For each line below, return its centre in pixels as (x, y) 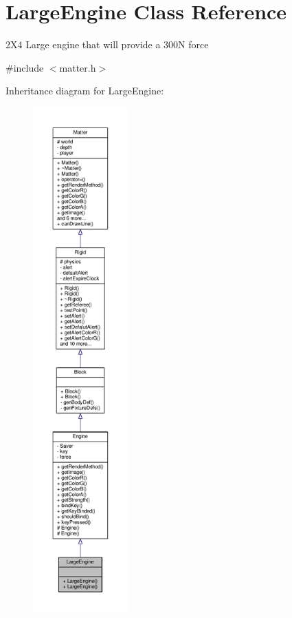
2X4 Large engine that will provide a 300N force (107, 44)
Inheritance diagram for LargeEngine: (85, 91)
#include (25, 67)
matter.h (78, 67)
